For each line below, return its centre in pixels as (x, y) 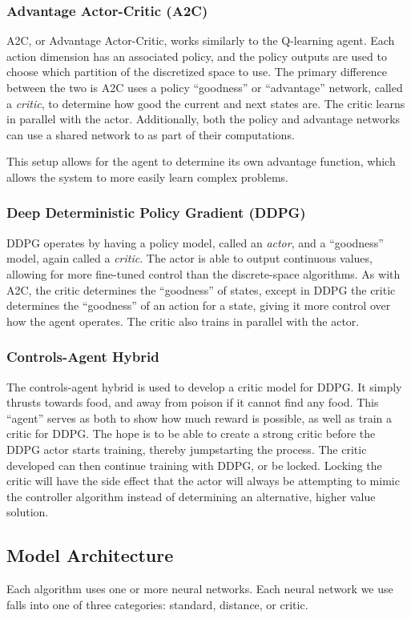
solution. (28, 512)
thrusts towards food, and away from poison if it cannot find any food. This (193, 402)
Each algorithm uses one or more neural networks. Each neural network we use (200, 589)
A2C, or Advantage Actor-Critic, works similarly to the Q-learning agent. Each (201, 40)
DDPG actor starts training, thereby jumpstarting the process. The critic (187, 449)
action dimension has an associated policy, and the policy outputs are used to (197, 56)
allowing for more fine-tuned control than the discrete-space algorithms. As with (203, 273)
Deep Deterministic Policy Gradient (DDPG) (156, 213)
